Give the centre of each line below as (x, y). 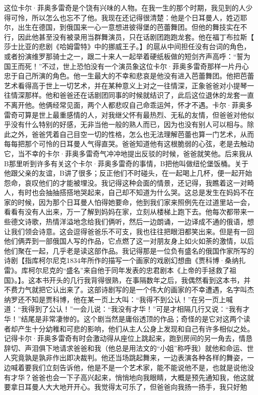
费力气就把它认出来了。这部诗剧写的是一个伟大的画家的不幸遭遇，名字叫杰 (132, 290)
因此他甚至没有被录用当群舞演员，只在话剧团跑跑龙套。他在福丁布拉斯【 (136, 36)
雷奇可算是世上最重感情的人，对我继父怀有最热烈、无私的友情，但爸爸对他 (126, 114)
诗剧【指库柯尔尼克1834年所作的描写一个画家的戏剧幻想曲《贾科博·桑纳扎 (125, 260)
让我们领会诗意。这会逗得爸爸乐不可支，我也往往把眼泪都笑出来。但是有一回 (129, 231)
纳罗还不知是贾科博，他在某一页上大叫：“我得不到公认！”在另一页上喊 (119, 299)
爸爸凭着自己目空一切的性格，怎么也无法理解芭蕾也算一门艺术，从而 (143, 134)
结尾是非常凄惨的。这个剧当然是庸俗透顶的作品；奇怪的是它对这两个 (132, 319)
